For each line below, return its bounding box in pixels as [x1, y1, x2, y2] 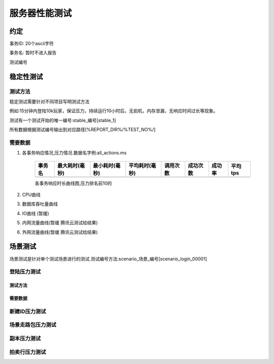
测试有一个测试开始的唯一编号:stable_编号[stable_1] [9, 117, 116, 123]
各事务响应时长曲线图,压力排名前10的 [35, 180, 112, 186]
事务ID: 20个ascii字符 [9, 41, 54, 47]
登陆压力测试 [9, 268, 41, 276]
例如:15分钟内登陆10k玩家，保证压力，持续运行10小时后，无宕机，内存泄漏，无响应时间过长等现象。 [9, 108, 218, 114]
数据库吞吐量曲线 [22, 201, 58, 207]
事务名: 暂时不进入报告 [9, 50, 57, 56]
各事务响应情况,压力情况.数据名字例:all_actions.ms [22, 150, 127, 156]
